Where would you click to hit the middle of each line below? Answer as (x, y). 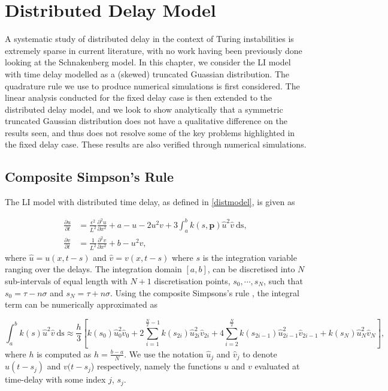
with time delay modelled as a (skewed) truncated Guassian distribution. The (147, 73)
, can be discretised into (251, 269)
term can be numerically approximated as (81, 304)
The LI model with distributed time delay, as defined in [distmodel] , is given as (150, 202)
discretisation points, (192, 280)
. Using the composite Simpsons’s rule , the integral (205, 292)
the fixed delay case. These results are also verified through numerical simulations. (156, 144)
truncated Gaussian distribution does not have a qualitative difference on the (146, 121)
